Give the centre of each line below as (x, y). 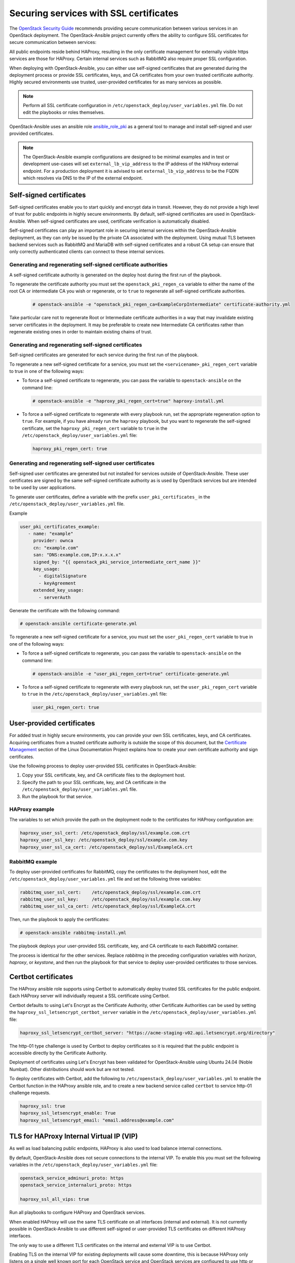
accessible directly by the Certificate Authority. (58, 1053)
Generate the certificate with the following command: (65, 610)
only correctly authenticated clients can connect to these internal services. (87, 252)
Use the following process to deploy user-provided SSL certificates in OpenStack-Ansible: (103, 766)
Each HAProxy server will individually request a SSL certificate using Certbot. (90, 996)
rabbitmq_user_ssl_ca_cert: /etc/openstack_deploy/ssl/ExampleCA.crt (108, 906)
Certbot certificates (41, 977)
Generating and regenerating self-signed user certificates (82, 463)
